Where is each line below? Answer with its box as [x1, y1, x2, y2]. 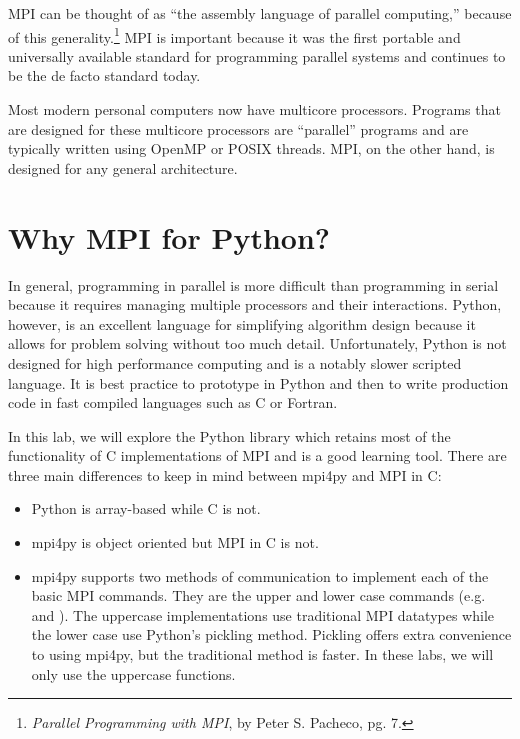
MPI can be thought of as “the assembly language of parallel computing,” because [8, 3, 512, 23]
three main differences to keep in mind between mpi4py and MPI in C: [8, 464, 442, 485]
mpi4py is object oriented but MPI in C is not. [31, 532, 319, 553]
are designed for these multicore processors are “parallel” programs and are [8, 118, 469, 139]
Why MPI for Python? [8, 216, 331, 257]
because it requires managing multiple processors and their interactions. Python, [8, 294, 502, 315]
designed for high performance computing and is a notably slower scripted [8, 352, 462, 373]
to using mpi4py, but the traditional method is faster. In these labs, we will [31, 644, 494, 665]
